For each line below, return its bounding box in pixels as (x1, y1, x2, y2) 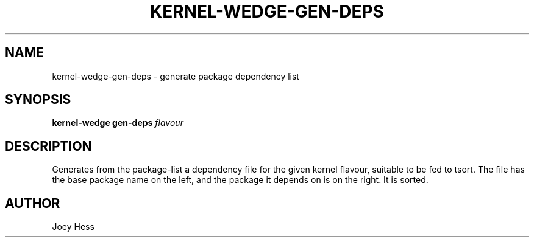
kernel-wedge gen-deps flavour (52, 117, 183, 128)
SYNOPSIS (5, 92, 71, 108)
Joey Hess (52, 221, 94, 232)
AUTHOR (5, 195, 60, 211)
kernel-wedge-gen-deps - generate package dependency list (52, 71, 299, 81)
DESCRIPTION (5, 138, 92, 154)
